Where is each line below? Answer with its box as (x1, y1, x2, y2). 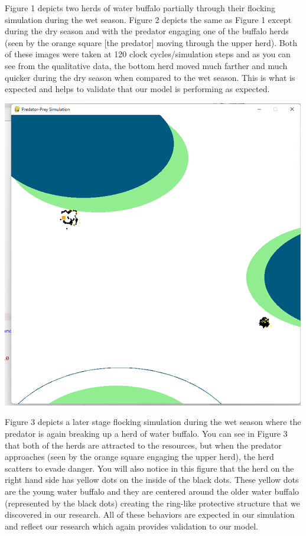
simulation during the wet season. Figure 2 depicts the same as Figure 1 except (5, 13, 292, 25)
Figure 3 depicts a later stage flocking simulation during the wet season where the (5, 416, 301, 428)
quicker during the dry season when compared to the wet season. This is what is (5, 71, 295, 83)
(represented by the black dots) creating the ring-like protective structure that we (5, 496, 300, 509)
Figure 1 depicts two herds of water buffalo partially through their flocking (5, 2, 275, 14)
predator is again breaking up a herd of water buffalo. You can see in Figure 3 (5, 427, 288, 439)
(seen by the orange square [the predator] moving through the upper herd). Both (5, 36, 297, 48)
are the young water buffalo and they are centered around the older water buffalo (5, 485, 300, 497)
